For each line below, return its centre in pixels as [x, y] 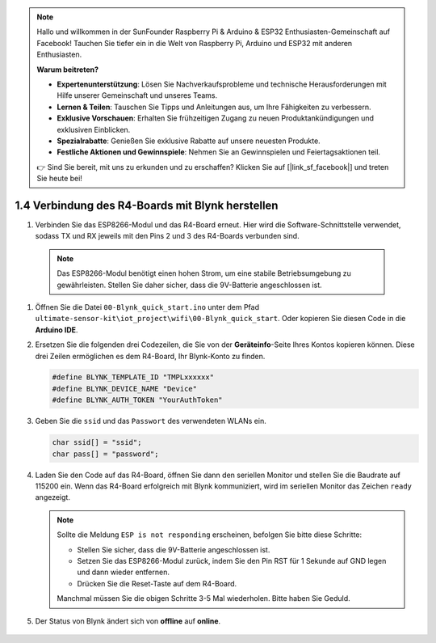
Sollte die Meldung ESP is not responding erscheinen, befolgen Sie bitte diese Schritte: [210, 535]
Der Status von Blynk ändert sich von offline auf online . [128, 621]
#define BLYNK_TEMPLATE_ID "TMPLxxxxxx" [133, 377]
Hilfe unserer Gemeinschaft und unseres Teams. [137, 95]
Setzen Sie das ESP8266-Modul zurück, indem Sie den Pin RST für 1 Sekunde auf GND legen [232, 561]
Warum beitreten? [68, 70]
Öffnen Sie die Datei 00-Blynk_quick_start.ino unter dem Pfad [147, 307]
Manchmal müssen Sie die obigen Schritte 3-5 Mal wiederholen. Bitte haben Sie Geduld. [203, 599]
